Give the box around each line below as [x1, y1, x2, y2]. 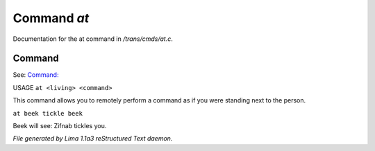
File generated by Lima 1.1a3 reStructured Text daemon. [12, 134, 173, 143]
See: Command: [12, 71, 59, 79]
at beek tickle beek [12, 109, 83, 117]
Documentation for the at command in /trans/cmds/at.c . [12, 35, 173, 43]
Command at [12, 10, 90, 26]
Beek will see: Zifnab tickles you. [12, 122, 107, 130]
